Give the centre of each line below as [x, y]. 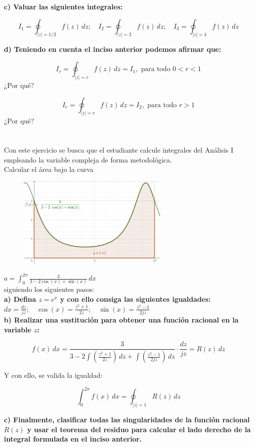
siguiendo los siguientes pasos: [49, 289]
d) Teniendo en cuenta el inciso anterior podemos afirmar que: [113, 49]
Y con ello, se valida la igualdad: [53, 375]
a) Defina [20, 299]
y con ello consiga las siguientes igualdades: [135, 299]
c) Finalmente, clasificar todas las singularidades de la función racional [127, 420]
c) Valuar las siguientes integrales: [63, 6]
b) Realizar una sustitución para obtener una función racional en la [121, 319]
